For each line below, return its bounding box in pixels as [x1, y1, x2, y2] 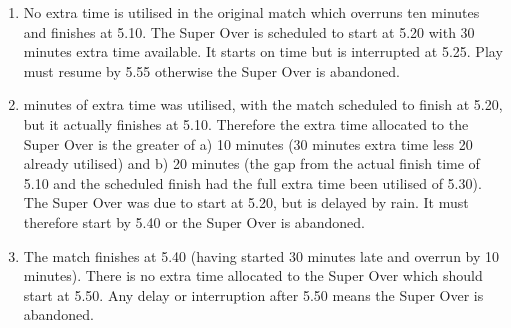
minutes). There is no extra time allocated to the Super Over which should [23, 265, 483, 286]
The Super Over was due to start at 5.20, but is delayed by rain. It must [23, 192, 469, 213]
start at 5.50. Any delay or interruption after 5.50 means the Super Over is [23, 284, 484, 305]
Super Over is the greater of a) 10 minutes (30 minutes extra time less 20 [23, 133, 473, 154]
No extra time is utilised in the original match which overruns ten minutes [23, 2, 480, 22]
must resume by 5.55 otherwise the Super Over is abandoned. [23, 60, 400, 81]
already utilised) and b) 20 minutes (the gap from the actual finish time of [23, 153, 480, 174]
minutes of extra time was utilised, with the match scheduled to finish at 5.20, [23, 94, 503, 115]
